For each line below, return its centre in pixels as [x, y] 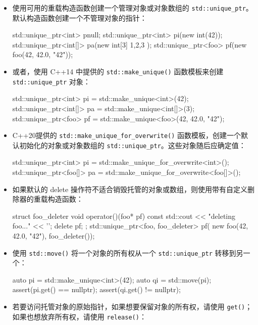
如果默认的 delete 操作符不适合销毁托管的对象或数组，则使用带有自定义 [130, 189]
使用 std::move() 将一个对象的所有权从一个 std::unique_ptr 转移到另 [128, 252]
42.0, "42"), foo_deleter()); [54, 236]
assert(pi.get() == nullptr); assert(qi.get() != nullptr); [96, 289]
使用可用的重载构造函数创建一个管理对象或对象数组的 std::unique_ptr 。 [133, 8]
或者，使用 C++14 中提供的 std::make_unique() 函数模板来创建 [118, 72]
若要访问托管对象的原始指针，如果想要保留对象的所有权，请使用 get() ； [132, 307]
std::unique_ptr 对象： [51, 81]
